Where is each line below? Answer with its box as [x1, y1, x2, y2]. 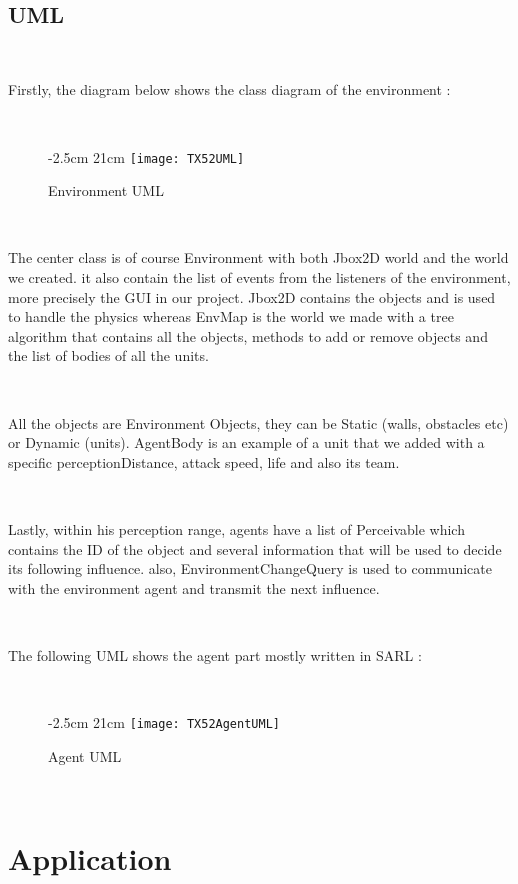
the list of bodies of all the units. [8, 345, 209, 366]
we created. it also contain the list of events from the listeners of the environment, [8, 267, 511, 288]
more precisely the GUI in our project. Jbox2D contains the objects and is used [8, 286, 496, 307]
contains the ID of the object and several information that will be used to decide [8, 538, 502, 559]
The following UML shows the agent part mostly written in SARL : [8, 644, 422, 665]
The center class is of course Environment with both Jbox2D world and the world [8, 247, 509, 268]
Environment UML [48, 180, 164, 201]
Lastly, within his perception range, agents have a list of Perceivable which [8, 518, 465, 539]
